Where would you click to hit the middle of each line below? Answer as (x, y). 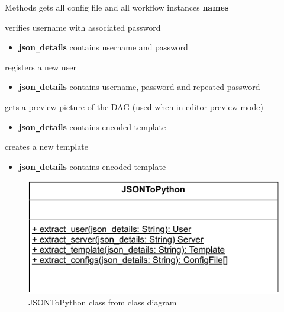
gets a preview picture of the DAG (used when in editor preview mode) (134, 107)
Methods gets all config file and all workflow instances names (117, 7)
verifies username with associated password (83, 27)
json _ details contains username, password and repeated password (139, 87)
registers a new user (41, 67)
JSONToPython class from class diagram (103, 302)
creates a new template (46, 147)
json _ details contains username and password (103, 47)
